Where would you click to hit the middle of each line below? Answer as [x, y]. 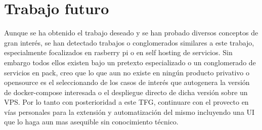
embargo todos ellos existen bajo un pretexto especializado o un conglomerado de [130, 62]
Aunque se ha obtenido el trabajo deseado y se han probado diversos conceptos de [131, 33]
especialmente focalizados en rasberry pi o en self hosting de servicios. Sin [118, 52]
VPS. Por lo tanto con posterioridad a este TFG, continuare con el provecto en [126, 102]
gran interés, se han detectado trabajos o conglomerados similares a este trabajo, [129, 42]
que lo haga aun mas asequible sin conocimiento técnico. [91, 122]
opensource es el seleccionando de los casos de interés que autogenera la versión [127, 82]
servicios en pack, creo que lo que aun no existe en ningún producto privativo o [127, 72]
